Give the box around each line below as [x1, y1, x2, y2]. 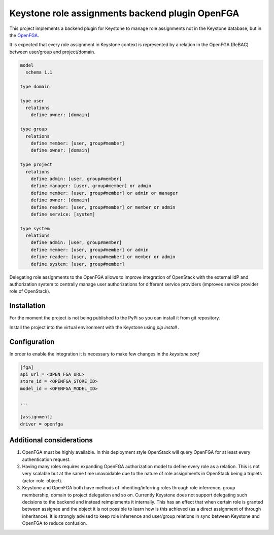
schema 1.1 [25, 69, 53, 76]
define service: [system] [30, 211, 95, 217]
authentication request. [22, 456, 71, 462]
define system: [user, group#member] [30, 261, 125, 267]
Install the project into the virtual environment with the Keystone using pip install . [9, 324, 180, 330]
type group [20, 126, 47, 132]
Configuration [9, 337, 55, 346]
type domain [20, 84, 50, 89]
